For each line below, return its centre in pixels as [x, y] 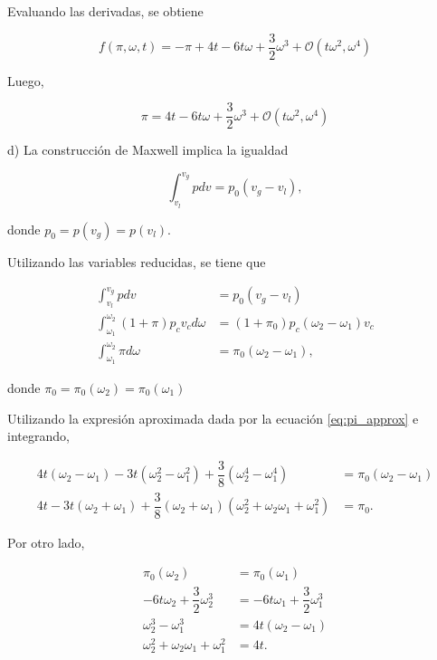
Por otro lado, [46, 542]
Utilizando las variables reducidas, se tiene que [137, 261]
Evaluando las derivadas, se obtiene [105, 11]
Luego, [26, 80]
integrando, [38, 436]
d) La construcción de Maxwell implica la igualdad [148, 150]
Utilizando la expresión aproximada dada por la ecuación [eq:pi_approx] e [213, 418]
